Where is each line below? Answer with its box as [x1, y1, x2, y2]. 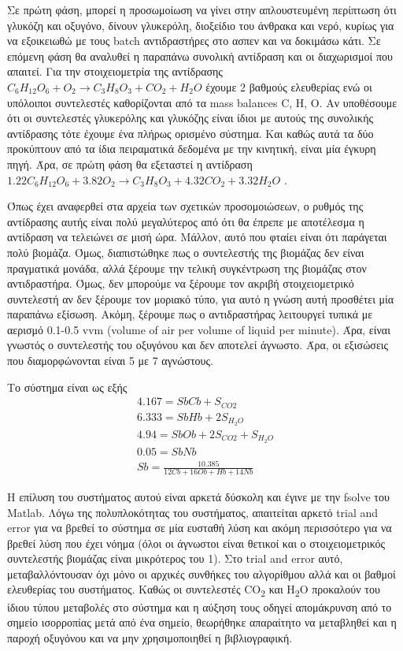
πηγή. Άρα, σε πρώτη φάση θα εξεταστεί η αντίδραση [7, 155, 253, 172]
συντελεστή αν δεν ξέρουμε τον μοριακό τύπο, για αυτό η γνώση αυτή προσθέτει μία [7, 290, 394, 307]
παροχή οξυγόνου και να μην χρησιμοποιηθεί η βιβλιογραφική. [7, 629, 293, 645]
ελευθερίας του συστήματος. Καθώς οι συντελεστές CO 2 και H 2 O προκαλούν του [7, 581, 380, 600]
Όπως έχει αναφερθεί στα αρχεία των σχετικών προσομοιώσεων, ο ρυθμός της [7, 198, 364, 214]
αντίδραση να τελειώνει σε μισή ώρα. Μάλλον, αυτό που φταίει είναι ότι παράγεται [7, 229, 387, 245]
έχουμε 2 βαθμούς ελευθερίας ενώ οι [205, 78, 372, 95]
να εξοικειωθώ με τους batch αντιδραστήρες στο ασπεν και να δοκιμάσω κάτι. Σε [7, 32, 381, 49]
